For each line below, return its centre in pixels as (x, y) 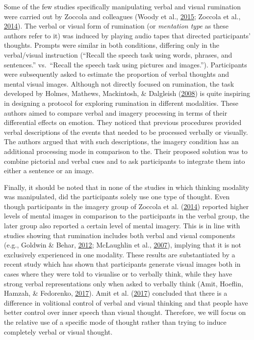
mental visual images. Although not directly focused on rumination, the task (119, 83)
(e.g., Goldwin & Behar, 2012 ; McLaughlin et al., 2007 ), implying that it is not (123, 245)
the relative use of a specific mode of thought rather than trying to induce (115, 322)
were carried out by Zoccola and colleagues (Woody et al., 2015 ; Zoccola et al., (122, 16)
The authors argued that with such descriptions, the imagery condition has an (121, 141)
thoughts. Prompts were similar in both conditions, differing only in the (112, 45)
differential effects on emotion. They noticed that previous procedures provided (123, 122)
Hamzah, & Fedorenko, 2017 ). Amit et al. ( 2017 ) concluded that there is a (116, 293)
